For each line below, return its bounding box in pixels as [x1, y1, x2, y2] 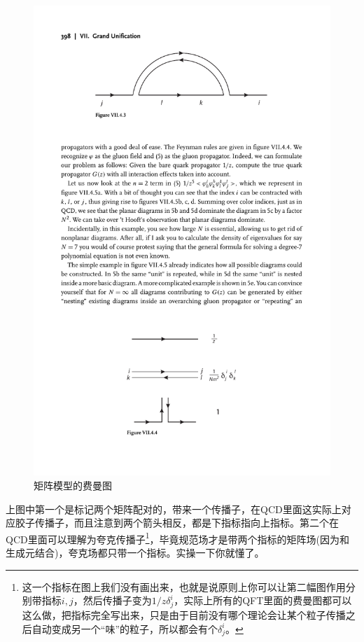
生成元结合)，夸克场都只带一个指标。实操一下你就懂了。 [6, 545, 265, 560]
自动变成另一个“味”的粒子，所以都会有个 [31, 621, 218, 636]
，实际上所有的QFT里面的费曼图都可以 [174, 593, 352, 608]
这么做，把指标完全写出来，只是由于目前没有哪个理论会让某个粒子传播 [22, 607, 346, 622]
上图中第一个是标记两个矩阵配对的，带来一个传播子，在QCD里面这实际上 [6, 501, 342, 516]
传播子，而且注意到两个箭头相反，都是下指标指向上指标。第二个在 [34, 515, 339, 530]
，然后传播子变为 [73, 593, 152, 608]
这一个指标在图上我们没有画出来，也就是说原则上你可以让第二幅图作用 [22, 579, 346, 594]
